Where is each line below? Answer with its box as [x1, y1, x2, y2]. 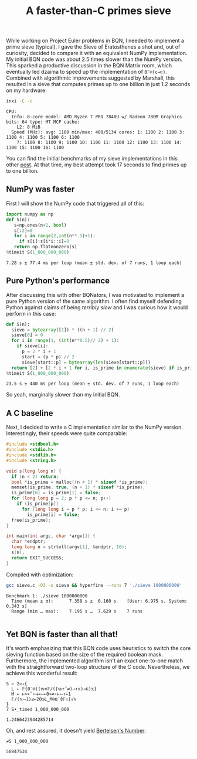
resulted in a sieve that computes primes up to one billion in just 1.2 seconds [6, 81, 191, 88]
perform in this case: [6, 310, 56, 317]
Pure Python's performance [6, 276, 110, 286]
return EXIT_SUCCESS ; [11, 555, 64, 560]
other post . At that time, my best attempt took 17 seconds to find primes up [6, 161, 187, 168]
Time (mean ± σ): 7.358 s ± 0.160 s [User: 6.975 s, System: [11, 598, 188, 604]
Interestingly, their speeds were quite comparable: [6, 430, 128, 437]
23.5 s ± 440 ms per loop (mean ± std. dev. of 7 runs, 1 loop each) [6, 381, 180, 387]
